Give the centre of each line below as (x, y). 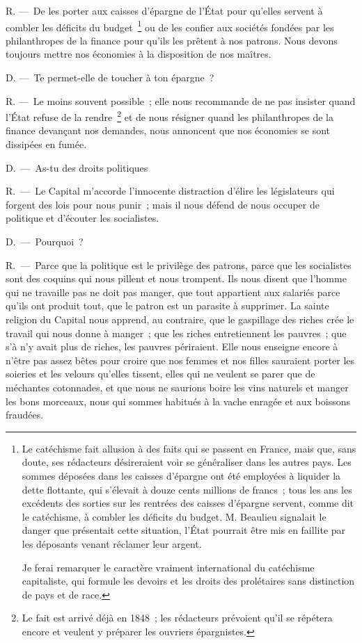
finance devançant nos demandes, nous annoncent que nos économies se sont (168, 130)
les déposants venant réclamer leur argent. (112, 543)
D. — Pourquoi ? (45, 242)
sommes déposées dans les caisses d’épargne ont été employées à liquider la (181, 475)
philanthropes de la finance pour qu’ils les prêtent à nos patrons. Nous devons (172, 40)
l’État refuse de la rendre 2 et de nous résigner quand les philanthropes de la (170, 116)
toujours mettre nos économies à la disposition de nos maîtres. (139, 54)
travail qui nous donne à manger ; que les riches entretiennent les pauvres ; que (176, 333)
